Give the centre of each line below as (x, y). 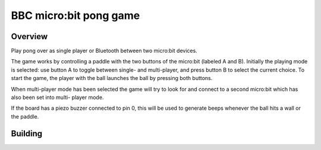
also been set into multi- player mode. (57, 97)
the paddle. (25, 116)
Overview (29, 36)
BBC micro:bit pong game (75, 15)
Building (27, 133)
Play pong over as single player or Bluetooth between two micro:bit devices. (104, 51)
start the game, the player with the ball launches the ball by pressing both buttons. (112, 78)
